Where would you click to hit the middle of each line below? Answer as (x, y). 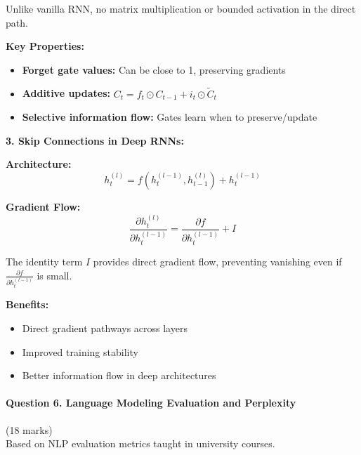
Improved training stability (80, 351)
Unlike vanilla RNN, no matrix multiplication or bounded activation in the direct (181, 8)
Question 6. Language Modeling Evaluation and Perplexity (151, 403)
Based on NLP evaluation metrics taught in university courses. (140, 443)
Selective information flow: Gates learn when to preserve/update (170, 117)
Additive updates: (66, 93)
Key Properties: (45, 46)
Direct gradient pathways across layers (105, 328)
